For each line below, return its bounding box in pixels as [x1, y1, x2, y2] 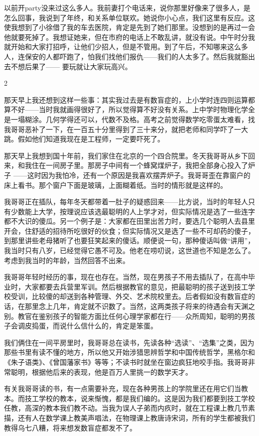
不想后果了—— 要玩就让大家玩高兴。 [10, 61, 132, 71]
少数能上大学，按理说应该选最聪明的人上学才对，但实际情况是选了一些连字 [10, 206, 255, 216]
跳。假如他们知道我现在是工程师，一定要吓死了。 [4, 134, 164, 144]
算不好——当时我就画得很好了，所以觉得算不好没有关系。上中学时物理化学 [4, 104, 248, 115]
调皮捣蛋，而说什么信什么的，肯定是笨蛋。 [17, 320, 157, 331]
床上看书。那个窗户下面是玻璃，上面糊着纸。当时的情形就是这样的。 [4, 179, 227, 190]
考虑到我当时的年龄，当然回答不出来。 [4, 255, 129, 265]
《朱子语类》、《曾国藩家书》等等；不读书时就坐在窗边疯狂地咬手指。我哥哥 [4, 357, 248, 367]
